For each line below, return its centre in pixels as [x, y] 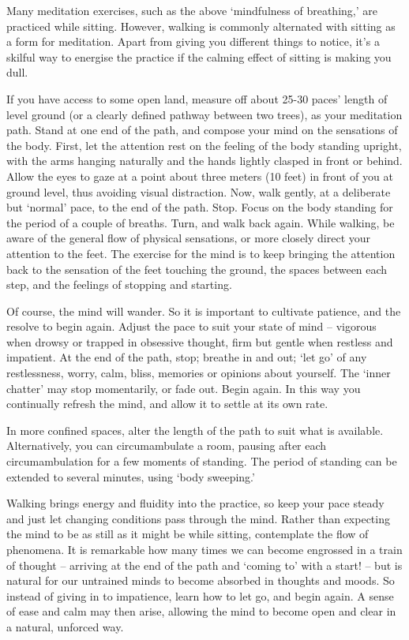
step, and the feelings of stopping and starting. [119, 284]
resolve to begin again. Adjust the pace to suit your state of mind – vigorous [191, 326]
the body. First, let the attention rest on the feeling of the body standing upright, [204, 145]
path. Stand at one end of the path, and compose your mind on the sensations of [202, 130]
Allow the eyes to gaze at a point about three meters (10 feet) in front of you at [200, 176]
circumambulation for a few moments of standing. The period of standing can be [202, 461]
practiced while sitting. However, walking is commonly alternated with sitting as [201, 26]
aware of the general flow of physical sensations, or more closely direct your [189, 238]
